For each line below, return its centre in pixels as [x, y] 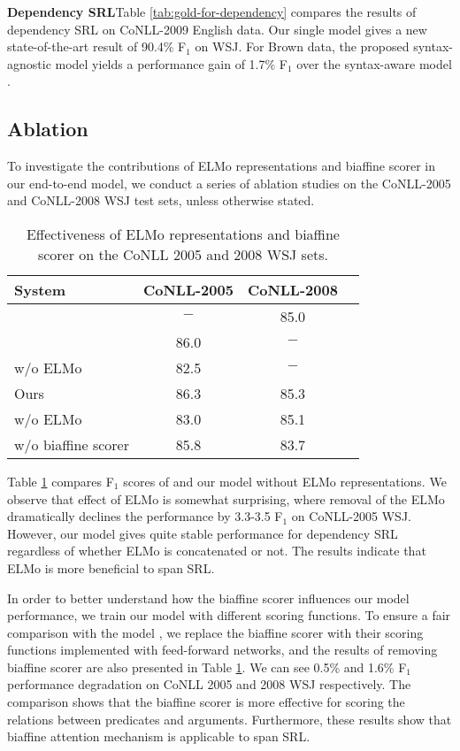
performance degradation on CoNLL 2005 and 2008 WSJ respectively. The [209, 684]
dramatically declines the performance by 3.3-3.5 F [145, 516]
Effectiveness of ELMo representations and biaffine [183, 234]
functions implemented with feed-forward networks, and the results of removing [222, 650]
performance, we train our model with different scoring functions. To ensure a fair [229, 615]
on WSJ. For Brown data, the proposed [302, 46]
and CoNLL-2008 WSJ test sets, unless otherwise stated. [161, 200]
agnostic [29, 63]
